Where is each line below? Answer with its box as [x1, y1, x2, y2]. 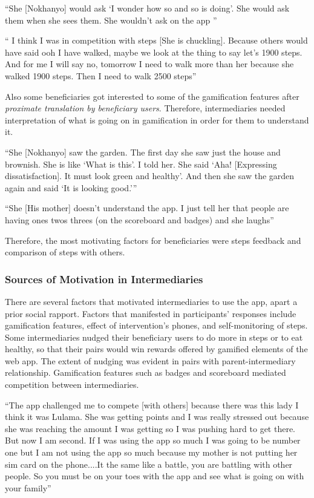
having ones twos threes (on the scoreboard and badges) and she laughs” [5, 213, 274, 226]
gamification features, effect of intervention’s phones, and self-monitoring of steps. [5, 319, 308, 332]
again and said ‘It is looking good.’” [5, 181, 137, 194]
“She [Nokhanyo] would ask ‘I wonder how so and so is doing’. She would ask [5, 2, 290, 14]
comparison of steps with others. [5, 246, 125, 258]
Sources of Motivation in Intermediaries [5, 271, 203, 286]
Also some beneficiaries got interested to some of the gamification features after [5, 90, 299, 102]
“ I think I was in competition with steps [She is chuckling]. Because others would [5, 34, 308, 47]
